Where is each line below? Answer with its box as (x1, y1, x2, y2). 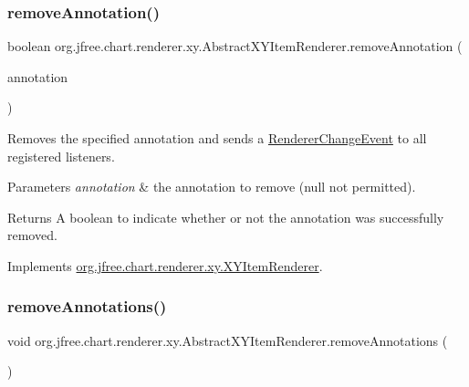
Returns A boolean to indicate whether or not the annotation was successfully (7, 207, 444, 226)
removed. (7, 225, 57, 245)
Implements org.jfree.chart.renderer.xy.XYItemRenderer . (7, 256, 323, 275)
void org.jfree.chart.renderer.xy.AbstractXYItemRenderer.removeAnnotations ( (7, 330, 448, 350)
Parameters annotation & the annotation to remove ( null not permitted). (7, 177, 416, 196)
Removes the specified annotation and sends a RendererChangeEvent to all (7, 129, 427, 147)
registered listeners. (7, 146, 115, 165)
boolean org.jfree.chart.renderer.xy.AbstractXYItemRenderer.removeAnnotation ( (7, 37, 463, 56)
